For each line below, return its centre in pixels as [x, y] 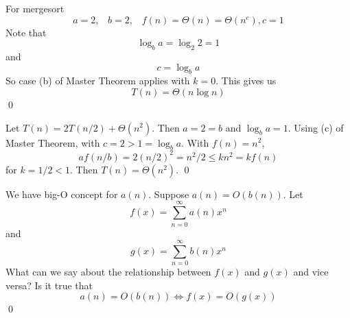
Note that [26, 32]
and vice [311, 272]
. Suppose [169, 194]
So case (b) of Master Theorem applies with [98, 81]
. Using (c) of [316, 127]
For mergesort [35, 8]
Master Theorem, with [53, 142]
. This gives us [246, 81]
